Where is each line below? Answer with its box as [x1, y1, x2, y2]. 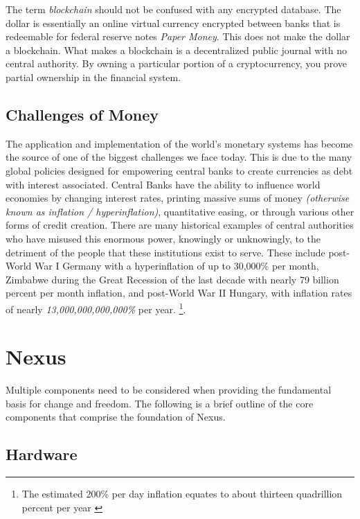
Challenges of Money [6, 103, 159, 125]
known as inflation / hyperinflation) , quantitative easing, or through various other [6, 204, 354, 218]
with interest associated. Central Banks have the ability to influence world [6, 177, 321, 191]
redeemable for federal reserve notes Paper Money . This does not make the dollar [6, 29, 350, 44]
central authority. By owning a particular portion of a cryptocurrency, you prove [6, 56, 347, 71]
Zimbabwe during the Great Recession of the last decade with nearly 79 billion [6, 272, 339, 286]
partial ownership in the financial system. [6, 69, 181, 84]
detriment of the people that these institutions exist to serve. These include [6, 245, 325, 259]
